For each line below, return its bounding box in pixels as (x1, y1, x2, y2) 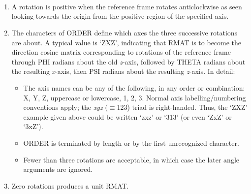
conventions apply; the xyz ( (23, 102, 108, 112)
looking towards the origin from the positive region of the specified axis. (11, 11, 229, 21)
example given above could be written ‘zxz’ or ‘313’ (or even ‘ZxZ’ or (23, 111, 232, 122)
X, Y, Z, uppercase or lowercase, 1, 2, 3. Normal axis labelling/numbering (23, 92, 246, 102)
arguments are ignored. (23, 164, 93, 174)
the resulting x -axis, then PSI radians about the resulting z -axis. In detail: (11, 66, 235, 76)
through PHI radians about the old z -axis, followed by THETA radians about (11, 56, 246, 66)
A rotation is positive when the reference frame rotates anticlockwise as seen (11, 1, 242, 11)
